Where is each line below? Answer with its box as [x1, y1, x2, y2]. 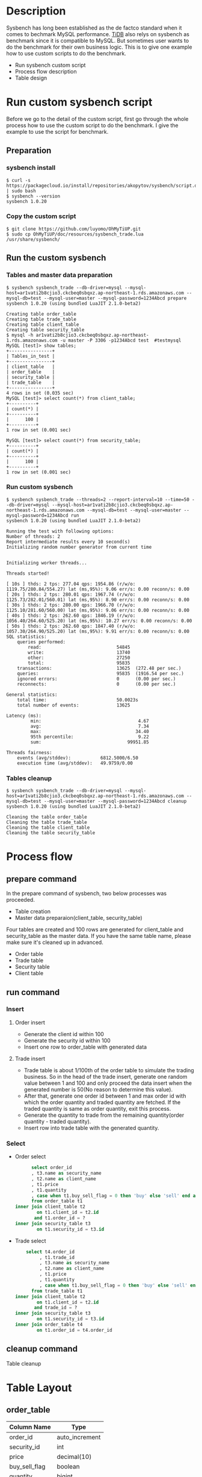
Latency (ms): [6, 713, 42, 719]
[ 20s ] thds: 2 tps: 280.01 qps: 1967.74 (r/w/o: [6, 592, 136, 598]
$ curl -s [6, 177, 31, 183]
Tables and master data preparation [6, 271, 113, 279]
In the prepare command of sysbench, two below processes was [6, 890, 167, 897]
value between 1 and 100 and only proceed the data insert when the [23, 1079, 192, 1087]
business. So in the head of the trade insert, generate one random [23, 1073, 188, 1080]
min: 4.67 [30, 718, 149, 724]
